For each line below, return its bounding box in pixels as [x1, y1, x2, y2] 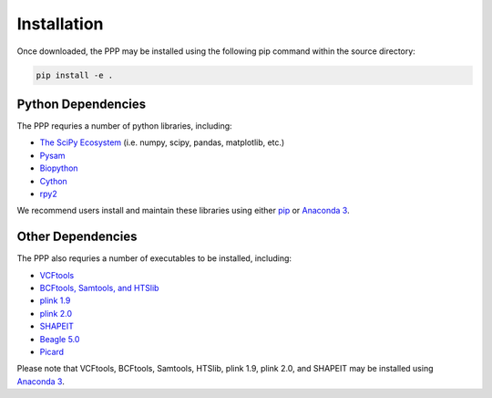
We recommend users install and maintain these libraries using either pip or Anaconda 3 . [16, 205, 350, 216]
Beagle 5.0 [39, 333, 80, 344]
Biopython [39, 162, 78, 173]
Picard [39, 347, 64, 358]
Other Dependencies [16, 229, 138, 245]
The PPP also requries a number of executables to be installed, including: [16, 253, 292, 264]
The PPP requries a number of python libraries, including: [16, 120, 232, 131]
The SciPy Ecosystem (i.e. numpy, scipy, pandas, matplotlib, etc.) [39, 137, 285, 148]
